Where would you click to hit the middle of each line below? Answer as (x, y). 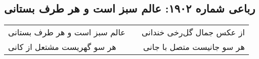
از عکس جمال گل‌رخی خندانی (193, 32)
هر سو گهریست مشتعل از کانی (62, 47)
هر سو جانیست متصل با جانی (194, 47)
